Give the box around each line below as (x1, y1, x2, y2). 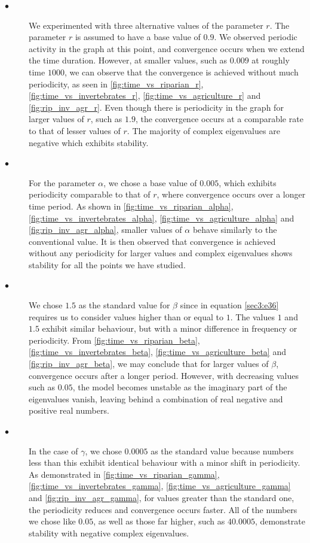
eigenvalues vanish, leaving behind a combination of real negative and (29, 392, 283, 405)
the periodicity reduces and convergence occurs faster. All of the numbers (29, 503, 297, 515)
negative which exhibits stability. (29, 136, 149, 148)
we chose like (29, 515, 76, 527)
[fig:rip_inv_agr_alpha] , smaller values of (29, 223, 182, 236)
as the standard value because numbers (151, 444, 294, 457)
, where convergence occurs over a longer (156, 188, 306, 201)
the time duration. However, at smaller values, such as (29, 54, 228, 66)
